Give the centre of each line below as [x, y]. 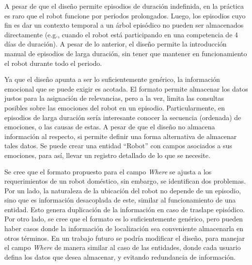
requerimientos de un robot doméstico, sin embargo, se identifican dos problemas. [125, 181]
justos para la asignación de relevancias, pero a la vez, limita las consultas [114, 98]
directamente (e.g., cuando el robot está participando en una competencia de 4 [121, 34]
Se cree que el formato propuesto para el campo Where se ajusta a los [108, 171]
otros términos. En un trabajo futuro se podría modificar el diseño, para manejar [125, 238]
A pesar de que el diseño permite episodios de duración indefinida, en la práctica [124, 6]
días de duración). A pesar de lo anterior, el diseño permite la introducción [116, 44]
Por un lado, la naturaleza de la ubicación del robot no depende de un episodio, [123, 190]
